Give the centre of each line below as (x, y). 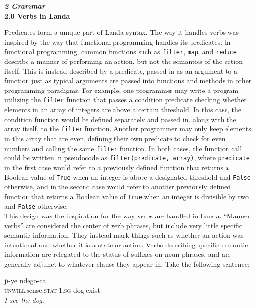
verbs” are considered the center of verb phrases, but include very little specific (124, 225)
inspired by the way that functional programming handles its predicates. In (118, 42)
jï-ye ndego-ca (25, 280)
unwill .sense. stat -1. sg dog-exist (52, 290)
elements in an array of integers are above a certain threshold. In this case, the (123, 109)
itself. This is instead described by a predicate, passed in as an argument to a (121, 71)
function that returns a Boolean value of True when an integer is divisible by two (127, 196)
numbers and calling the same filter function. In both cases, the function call (123, 148)
